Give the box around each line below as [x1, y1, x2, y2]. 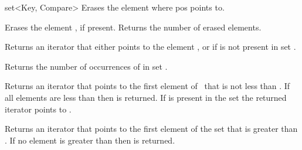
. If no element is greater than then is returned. [5, 134, 175, 146]
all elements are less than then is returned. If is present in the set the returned [5, 91, 287, 103]
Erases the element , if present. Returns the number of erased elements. [5, 21, 262, 33]
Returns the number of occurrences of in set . [5, 60, 168, 72]
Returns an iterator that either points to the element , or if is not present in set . [5, 40, 296, 53]
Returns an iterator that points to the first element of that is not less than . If [5, 80, 290, 92]
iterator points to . [5, 103, 72, 115]
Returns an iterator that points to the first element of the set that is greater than [5, 122, 298, 135]
